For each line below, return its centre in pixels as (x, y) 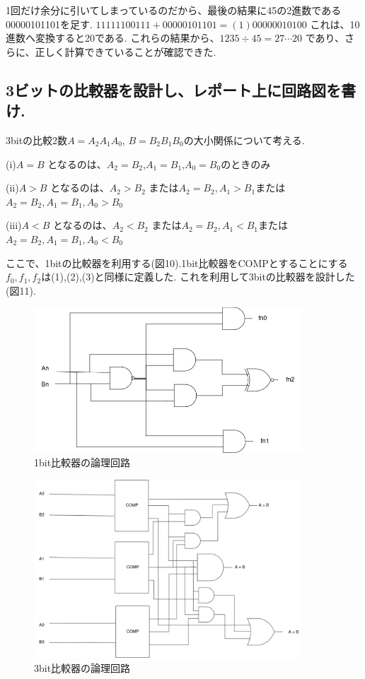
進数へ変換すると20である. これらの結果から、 (113, 38)
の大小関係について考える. (244, 140)
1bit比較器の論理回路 (82, 462)
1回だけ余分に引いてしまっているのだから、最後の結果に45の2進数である (174, 10)
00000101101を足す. (49, 24)
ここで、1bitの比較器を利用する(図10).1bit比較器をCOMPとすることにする (177, 262)
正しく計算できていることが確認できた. (126, 51)
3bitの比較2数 (37, 140)
